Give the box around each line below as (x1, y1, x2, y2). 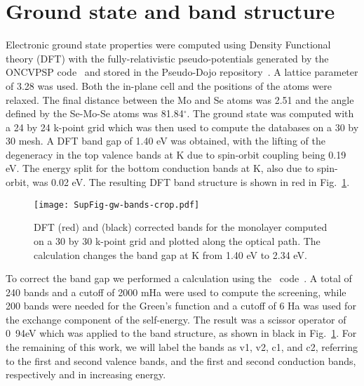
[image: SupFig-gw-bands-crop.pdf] (34, 199, 200, 210)
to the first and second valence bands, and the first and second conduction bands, (6, 353, 356, 368)
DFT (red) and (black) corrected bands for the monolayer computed (34, 220, 328, 234)
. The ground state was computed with (187, 106, 354, 121)
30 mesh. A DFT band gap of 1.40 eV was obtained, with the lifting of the (6, 133, 325, 148)
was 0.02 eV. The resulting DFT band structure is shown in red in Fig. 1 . (32, 175, 350, 189)
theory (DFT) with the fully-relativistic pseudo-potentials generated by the (6, 51, 329, 65)
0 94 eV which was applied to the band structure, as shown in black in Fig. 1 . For (6, 326, 357, 340)
